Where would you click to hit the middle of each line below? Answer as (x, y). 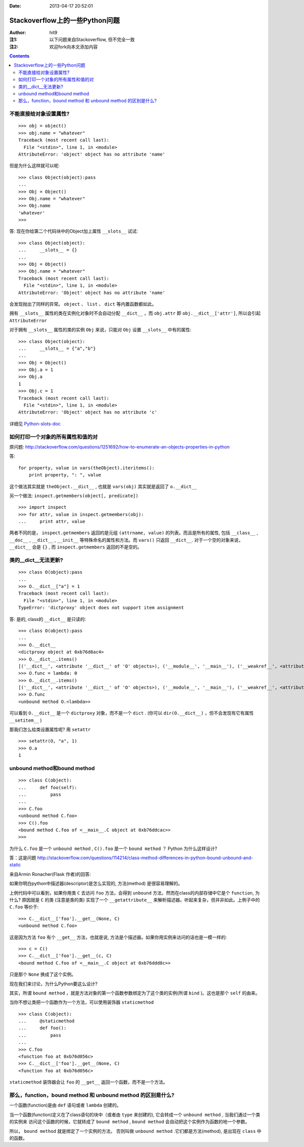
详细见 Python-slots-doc (35, 424)
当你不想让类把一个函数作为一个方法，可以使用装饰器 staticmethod (82, 1002)
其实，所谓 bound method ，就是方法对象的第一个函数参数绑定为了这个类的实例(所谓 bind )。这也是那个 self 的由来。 (135, 993)
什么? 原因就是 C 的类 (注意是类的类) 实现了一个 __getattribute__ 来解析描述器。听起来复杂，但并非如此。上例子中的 (135, 900)
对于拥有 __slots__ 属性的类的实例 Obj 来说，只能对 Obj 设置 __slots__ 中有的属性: (100, 330)
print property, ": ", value (65, 475)
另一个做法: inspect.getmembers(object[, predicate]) (74, 495)
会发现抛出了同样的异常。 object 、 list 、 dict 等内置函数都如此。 (83, 304)
